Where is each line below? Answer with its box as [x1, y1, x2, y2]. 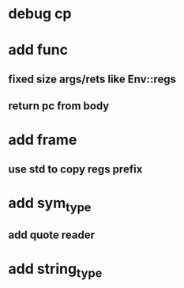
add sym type [8, 194, 92, 214]
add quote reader [8, 228, 96, 241]
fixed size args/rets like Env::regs [8, 72, 176, 85]
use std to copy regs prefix [8, 162, 143, 176]
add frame [8, 131, 77, 149]
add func [8, 41, 69, 59]
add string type [8, 260, 103, 281]
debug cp [8, 5, 72, 23]
